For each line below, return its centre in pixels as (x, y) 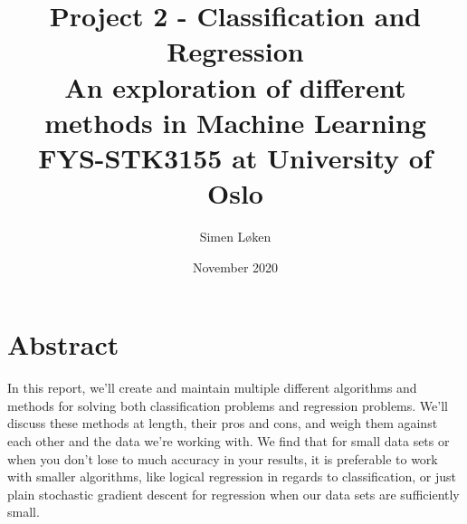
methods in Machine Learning (235, 122)
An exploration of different (235, 86)
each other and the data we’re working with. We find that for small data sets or (229, 440)
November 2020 (235, 267)
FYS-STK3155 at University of (235, 157)
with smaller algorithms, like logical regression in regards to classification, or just (232, 476)
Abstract (63, 344)
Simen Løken (235, 237)
